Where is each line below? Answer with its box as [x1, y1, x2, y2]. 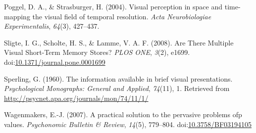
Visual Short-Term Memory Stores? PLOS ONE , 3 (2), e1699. [4, 47, 190, 57]
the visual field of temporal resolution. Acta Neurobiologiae [32, 11, 211, 21]
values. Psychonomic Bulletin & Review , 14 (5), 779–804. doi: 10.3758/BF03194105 [4, 119, 252, 129]
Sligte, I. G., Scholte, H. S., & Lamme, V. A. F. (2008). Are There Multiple [4, 37, 234, 47]
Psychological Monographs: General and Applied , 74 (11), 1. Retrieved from [4, 83, 230, 93]
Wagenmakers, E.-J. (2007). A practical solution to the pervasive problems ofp [4, 109, 242, 120]
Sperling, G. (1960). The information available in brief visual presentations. [4, 73, 233, 84]
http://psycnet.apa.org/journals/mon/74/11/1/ [4, 92, 149, 103]
